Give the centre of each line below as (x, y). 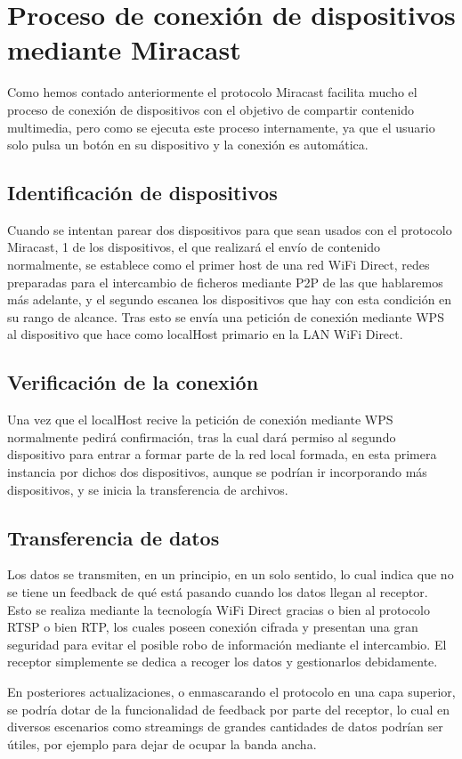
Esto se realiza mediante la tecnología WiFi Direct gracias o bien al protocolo (219, 609)
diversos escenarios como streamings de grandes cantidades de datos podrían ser (225, 727)
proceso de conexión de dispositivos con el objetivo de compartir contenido (211, 109)
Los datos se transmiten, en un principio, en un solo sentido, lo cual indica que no (231, 574)
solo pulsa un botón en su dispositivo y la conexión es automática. (188, 145)
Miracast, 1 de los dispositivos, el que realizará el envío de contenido (194, 247)
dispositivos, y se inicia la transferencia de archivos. (148, 489)
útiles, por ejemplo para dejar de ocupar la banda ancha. (162, 743)
